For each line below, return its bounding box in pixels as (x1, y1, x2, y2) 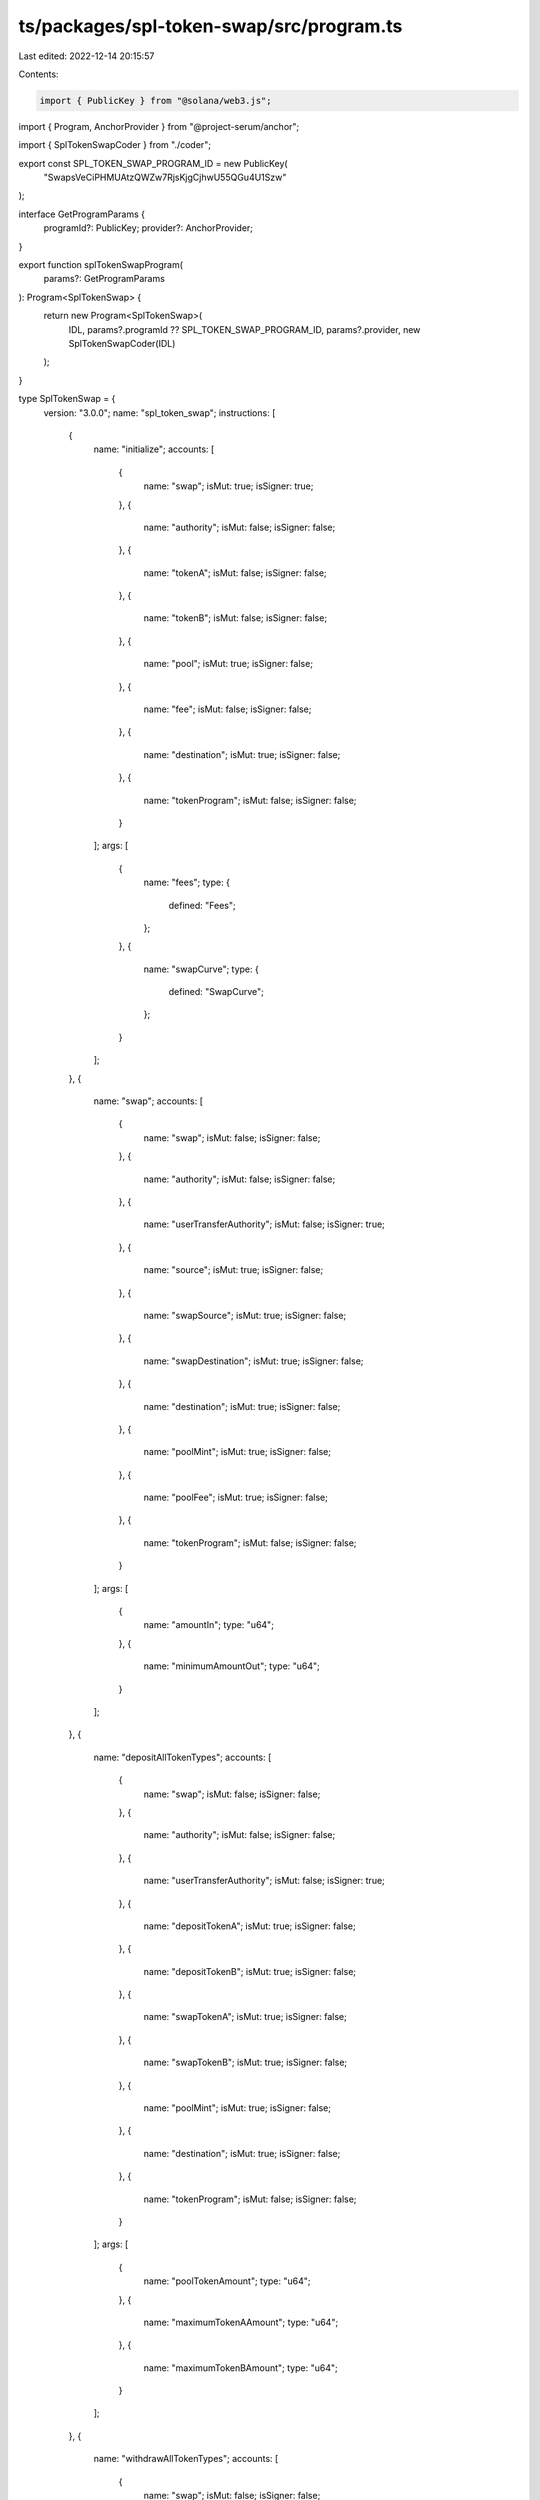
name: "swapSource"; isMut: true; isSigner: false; (143, 1309, 347, 1321)
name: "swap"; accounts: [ (93, 1095, 204, 1107)
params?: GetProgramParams (43, 273, 165, 285)
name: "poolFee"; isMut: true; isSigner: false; (143, 1491, 329, 1504)
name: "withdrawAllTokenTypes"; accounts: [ (93, 2453, 279, 2465)
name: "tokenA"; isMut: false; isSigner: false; (143, 566, 327, 579)
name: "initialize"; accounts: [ (93, 443, 215, 455)
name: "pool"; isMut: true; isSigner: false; (143, 658, 314, 670)
